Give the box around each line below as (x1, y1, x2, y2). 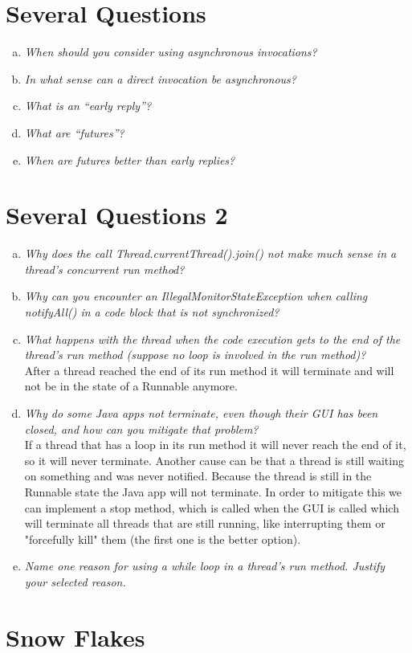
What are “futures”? (24, 124, 124, 141)
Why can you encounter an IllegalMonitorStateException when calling (24, 288, 368, 304)
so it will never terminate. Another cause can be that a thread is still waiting (24, 451, 404, 468)
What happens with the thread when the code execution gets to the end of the (24, 330, 401, 347)
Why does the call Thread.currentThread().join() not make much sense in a (24, 245, 397, 262)
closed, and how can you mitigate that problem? (24, 420, 259, 437)
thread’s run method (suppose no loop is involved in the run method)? (24, 346, 366, 363)
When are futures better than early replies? (24, 151, 235, 168)
